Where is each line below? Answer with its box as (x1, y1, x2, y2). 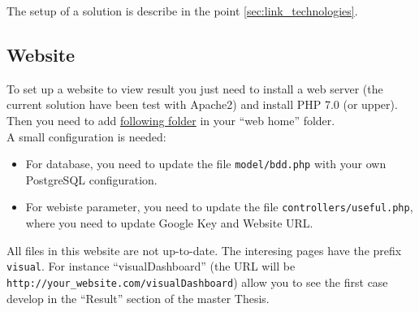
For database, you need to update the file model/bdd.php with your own (25, 155, 387, 172)
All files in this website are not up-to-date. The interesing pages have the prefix (6, 241, 402, 258)
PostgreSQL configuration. (25, 171, 158, 188)
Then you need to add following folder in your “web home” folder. (6, 111, 335, 128)
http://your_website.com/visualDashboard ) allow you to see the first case (6, 273, 388, 290)
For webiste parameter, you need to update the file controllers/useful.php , (25, 198, 413, 215)
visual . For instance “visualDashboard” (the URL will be (6, 258, 296, 275)
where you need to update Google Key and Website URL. (25, 214, 313, 232)
